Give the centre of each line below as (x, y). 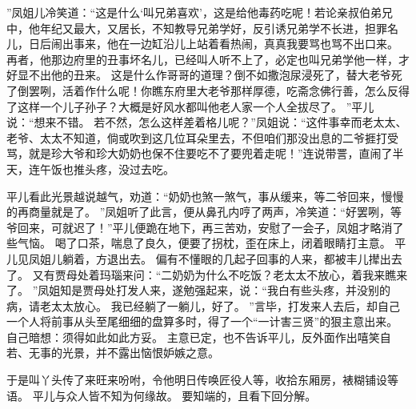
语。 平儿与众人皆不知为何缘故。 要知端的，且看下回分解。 (162, 395)
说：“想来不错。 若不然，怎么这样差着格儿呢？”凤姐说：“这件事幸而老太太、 (207, 122)
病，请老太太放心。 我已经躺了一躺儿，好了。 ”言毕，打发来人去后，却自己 (203, 305)
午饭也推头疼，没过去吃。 (107, 168)
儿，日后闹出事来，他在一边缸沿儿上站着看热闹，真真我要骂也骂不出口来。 (202, 44)
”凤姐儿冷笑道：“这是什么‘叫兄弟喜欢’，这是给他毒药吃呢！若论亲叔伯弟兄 (200, 12)
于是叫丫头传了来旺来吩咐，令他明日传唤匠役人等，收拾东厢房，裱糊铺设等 (202, 380)
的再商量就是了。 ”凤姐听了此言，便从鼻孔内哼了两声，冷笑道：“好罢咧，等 (204, 212)
